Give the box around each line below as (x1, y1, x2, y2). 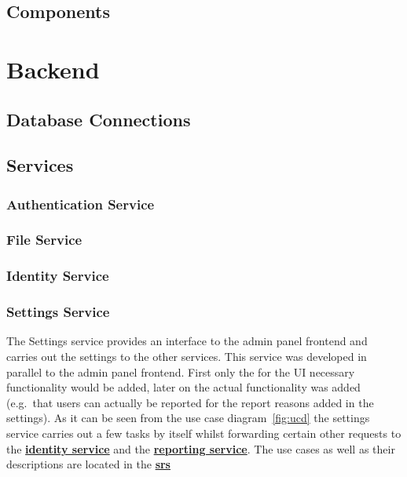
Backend (6, 53, 100, 85)
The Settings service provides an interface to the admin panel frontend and (6, 333, 368, 349)
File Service (6, 230, 82, 249)
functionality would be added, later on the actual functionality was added (6, 379, 361, 395)
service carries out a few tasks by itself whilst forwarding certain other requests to (6, 425, 401, 442)
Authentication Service (6, 194, 155, 213)
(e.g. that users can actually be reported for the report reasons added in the (6, 394, 374, 410)
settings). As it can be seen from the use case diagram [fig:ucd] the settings (6, 410, 370, 426)
